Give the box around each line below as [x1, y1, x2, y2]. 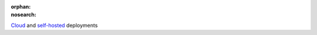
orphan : [11, 3, 31, 10]
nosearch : [11, 11, 36, 18]
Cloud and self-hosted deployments [11, 22, 98, 29]
